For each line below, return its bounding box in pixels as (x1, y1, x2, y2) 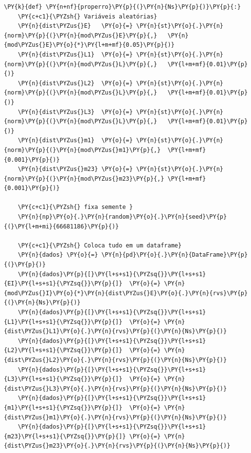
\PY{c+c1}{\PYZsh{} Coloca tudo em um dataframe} (18, 242, 182, 249)
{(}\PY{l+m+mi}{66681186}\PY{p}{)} (4, 223, 119, 230)
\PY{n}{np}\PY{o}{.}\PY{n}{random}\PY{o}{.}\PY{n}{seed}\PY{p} (18, 213, 227, 221)
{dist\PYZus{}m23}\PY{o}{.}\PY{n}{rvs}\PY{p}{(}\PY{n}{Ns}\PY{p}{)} (4, 442, 231, 450)
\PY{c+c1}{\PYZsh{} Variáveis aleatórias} (18, 13, 157, 20)
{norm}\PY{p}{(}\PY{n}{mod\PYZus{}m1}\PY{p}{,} (4, 146, 161, 153)
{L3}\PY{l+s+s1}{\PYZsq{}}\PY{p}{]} (4, 376, 123, 383)
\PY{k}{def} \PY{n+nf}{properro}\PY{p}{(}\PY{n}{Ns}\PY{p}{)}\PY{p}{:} (4, 3, 241, 10)
